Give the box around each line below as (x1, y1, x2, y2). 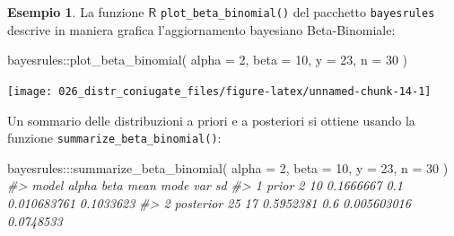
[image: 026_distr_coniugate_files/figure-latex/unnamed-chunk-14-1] (7, 84, 432, 98)
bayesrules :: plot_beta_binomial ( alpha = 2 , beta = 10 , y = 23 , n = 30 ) (7, 50, 408, 69)
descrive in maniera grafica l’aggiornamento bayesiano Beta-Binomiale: (7, 20, 396, 39)
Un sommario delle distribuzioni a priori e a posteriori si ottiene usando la (7, 110, 415, 129)
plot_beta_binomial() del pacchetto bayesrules (160, 3, 435, 21)
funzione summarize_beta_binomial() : (7, 128, 222, 147)
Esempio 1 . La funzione (7, 3, 144, 21)
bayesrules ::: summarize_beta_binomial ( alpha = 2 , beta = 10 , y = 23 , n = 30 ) (7, 158, 449, 177)
